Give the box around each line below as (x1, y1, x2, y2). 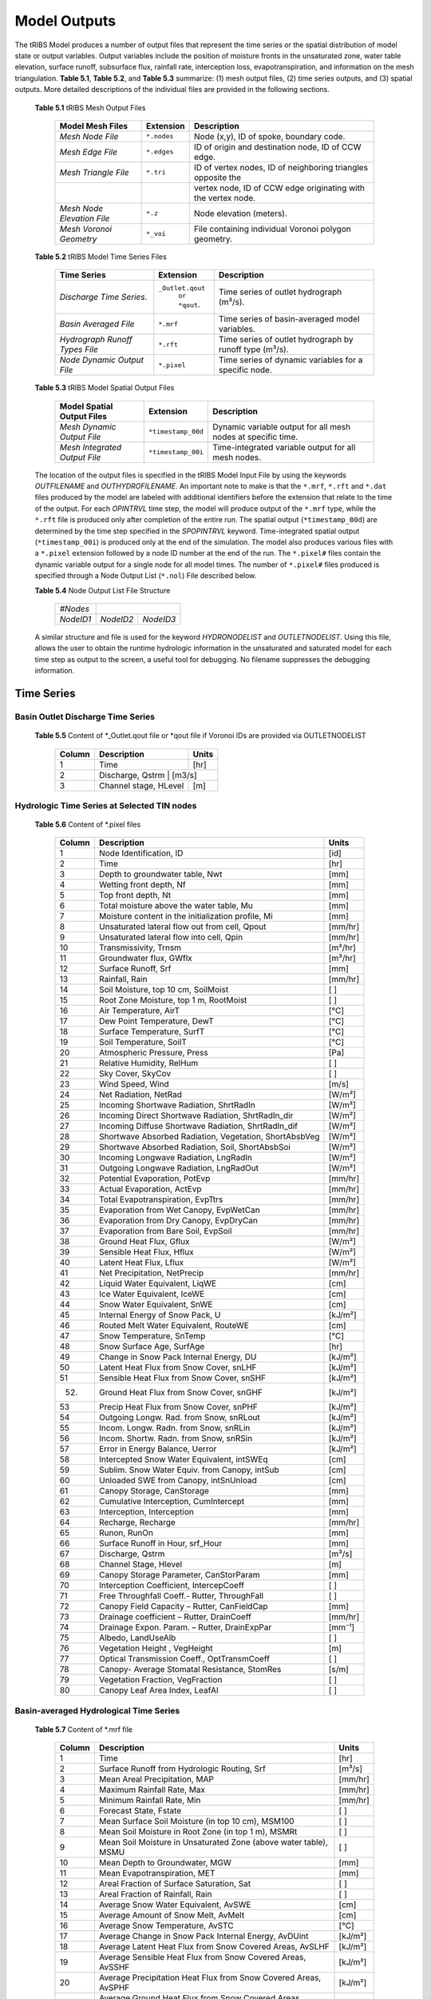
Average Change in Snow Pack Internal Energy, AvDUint (98, 1931, 309, 1942)
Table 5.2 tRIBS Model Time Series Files (34, 252, 167, 261)
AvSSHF (98, 1961, 130, 1973)
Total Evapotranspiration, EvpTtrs (98, 1194, 223, 1205)
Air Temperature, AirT (98, 1005, 180, 1016)
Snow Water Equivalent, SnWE (98, 1299, 213, 1311)
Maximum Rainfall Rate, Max (98, 1784, 206, 1795)
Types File (59, 344, 99, 355)
